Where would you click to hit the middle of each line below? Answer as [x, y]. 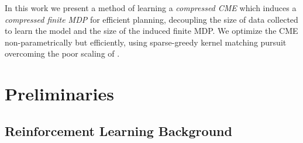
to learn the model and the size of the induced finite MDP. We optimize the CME [151, 31]
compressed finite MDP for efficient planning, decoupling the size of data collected [151, 19]
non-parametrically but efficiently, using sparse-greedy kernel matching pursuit [146, 42]
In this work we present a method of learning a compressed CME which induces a [151, 8]
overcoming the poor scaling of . [62, 53]
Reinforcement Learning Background [118, 130]
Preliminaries [59, 94]
